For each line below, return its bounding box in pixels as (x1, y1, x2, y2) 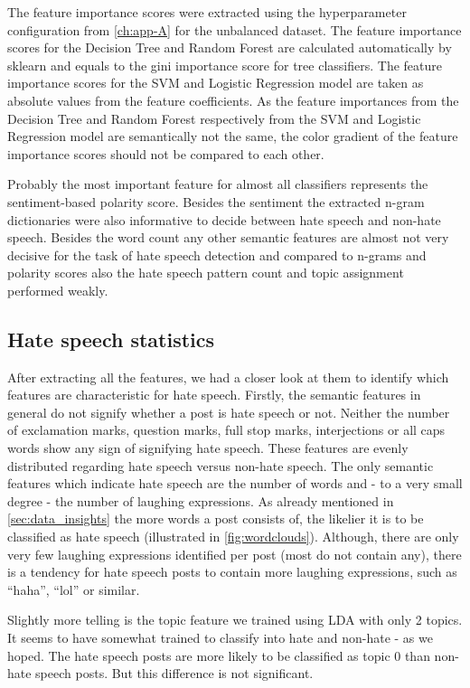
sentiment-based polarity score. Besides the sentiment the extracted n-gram (7, 192, 425, 211)
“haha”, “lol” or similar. (7, 580, 140, 598)
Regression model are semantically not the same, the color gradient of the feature (7, 127, 458, 146)
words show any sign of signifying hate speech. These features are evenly (7, 438, 409, 457)
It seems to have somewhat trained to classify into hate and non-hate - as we (7, 628, 433, 647)
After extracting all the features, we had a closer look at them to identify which (7, 367, 449, 386)
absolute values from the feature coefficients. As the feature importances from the (7, 90, 459, 109)
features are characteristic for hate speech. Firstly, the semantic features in (7, 385, 421, 404)
